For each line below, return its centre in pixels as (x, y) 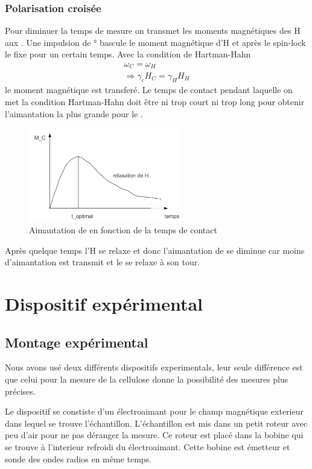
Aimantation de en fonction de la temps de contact (123, 230)
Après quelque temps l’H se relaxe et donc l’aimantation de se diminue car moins (155, 250)
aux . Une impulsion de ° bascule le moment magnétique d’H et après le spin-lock (155, 42)
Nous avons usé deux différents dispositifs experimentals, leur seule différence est (154, 367)
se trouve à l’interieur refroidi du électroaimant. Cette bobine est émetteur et (148, 447)
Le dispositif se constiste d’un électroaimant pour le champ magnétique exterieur (154, 411)
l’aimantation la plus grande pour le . (74, 113)
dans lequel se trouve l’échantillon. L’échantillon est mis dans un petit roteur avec (156, 423)
